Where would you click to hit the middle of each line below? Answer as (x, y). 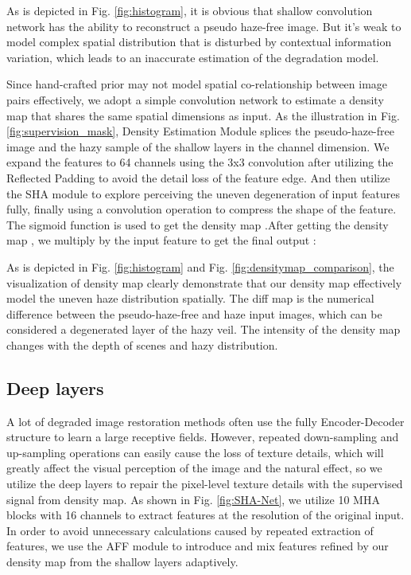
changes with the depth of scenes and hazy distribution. (142, 344)
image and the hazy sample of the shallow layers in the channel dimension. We (198, 146)
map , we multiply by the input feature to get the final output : (161, 240)
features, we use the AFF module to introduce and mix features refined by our (198, 546)
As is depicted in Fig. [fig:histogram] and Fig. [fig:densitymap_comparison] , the (200, 266)
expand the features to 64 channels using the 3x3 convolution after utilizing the (200, 162)
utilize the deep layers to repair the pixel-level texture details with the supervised (205, 484)
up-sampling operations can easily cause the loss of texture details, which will (195, 452)
